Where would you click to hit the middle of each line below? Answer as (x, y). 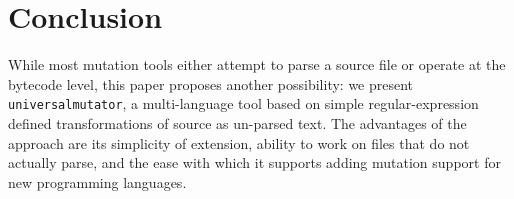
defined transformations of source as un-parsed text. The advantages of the (237, 122)
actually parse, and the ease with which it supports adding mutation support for (254, 162)
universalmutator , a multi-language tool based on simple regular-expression (243, 103)
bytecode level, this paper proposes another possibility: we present (211, 83)
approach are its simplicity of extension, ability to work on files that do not (239, 142)
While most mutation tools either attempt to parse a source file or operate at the (257, 64)
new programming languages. (97, 181)
